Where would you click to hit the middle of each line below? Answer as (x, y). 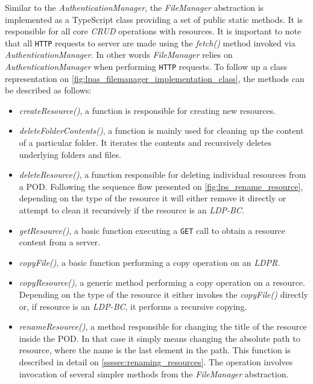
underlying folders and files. (70, 154)
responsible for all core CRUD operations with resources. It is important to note (153, 31)
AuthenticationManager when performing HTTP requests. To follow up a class (146, 67)
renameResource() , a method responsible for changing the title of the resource (163, 326)
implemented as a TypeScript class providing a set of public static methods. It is (154, 19)
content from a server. (60, 242)
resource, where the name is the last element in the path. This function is (155, 350)
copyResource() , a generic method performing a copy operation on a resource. (162, 282)
